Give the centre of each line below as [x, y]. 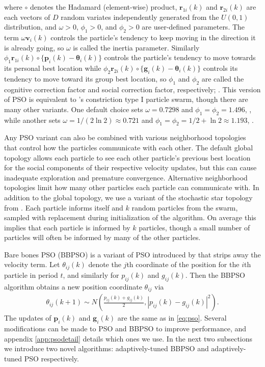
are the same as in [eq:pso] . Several [172, 318]
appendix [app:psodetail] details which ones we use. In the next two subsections [128, 338]
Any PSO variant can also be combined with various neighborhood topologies [125, 137]
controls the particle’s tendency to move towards [180, 57]
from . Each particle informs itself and [64, 207]
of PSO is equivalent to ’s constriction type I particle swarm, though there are [126, 99]
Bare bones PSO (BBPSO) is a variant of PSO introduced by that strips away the [132, 254]
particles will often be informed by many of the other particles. [102, 237]
